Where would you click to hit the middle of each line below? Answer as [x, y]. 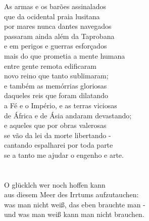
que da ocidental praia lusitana [52, 16]
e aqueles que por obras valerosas [55, 125]
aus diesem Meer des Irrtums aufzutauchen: [71, 194]
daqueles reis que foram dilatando [56, 95]
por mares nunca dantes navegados [58, 26]
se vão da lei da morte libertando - [58, 135]
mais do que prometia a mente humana [65, 55]
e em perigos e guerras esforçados [56, 46]
